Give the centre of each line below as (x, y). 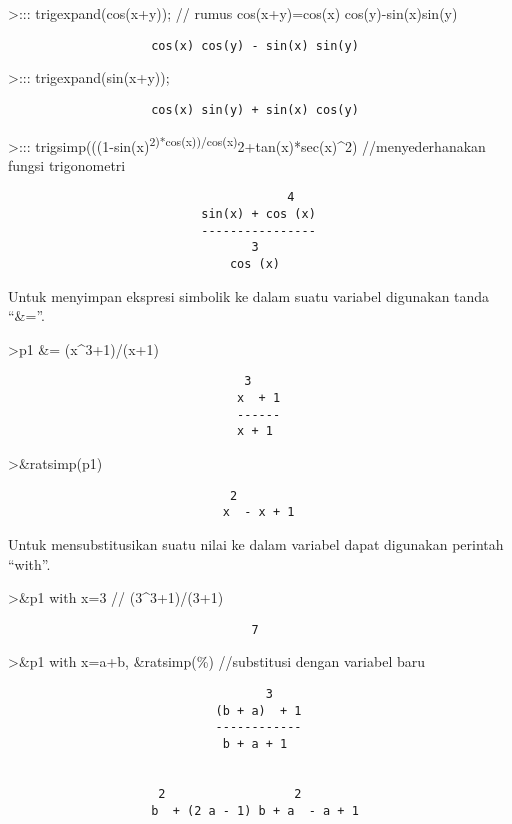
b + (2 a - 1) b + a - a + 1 (255, 810)
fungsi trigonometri (67, 164)
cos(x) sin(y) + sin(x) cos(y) (255, 109)
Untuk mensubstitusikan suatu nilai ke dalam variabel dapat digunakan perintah (256, 543)
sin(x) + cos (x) (258, 214)
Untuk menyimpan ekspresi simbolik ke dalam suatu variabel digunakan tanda (249, 295)
